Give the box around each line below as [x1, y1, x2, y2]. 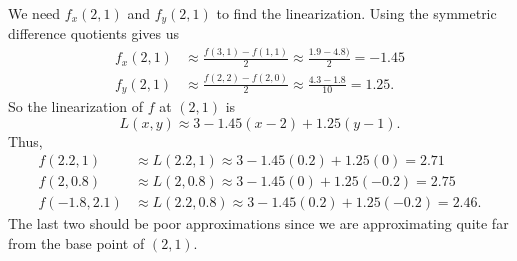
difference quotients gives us [8, 23, 179, 44]
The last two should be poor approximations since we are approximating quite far [8, 213, 509, 234]
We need [8, 3, 61, 23]
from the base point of [8, 232, 145, 253]
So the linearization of [8, 96, 144, 117]
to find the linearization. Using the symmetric [216, 3, 497, 23]
